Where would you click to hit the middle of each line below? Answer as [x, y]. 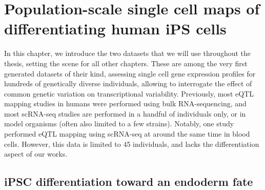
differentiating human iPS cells [115, 28]
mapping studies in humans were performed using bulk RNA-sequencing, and [125, 103]
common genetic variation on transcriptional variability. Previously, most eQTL [129, 93]
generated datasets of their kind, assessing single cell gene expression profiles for [130, 73]
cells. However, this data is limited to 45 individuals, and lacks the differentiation [132, 144]
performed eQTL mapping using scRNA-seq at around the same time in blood [127, 134]
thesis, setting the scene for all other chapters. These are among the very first [126, 63]
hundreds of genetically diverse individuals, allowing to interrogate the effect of [128, 83]
